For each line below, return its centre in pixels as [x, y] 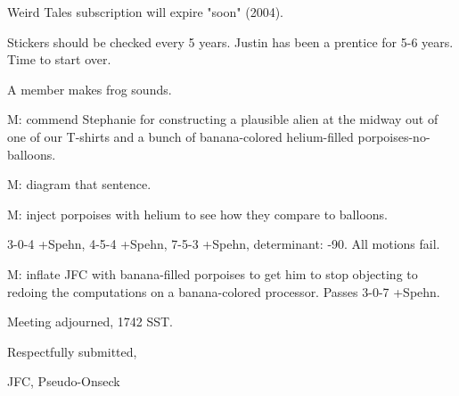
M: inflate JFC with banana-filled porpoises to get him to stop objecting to [213, 273]
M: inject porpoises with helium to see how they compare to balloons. [197, 214]
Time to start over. [59, 59]
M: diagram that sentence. [79, 184]
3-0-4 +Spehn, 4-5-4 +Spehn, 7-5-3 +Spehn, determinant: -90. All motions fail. [224, 244]
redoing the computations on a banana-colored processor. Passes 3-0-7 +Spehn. [224, 291]
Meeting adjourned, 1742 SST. [90, 322]
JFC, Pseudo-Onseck [64, 381]
